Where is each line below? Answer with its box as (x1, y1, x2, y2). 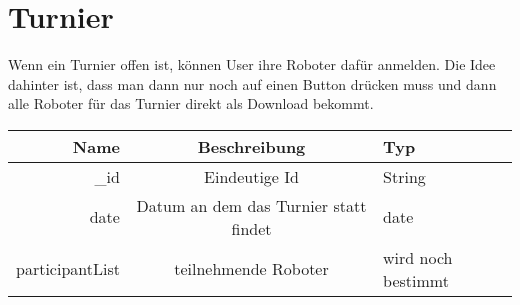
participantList (16, 257, 120, 281)
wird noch (383, 245, 453, 269)
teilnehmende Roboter (174, 257, 329, 281)
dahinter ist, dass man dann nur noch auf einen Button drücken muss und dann (8, 73, 497, 94)
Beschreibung (197, 134, 306, 158)
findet (231, 216, 272, 240)
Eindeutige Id (204, 164, 299, 188)
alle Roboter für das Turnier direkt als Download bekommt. (8, 93, 374, 114)
